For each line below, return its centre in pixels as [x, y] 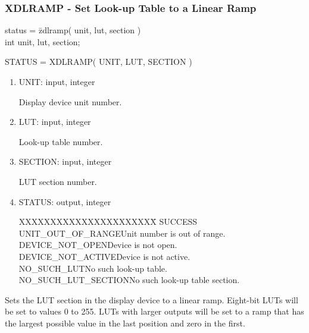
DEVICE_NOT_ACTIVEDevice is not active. [104, 256]
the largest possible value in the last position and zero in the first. [125, 323]
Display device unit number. [70, 101]
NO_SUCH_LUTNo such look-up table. [93, 268]
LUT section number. [58, 181]
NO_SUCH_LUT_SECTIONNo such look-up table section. [129, 280]
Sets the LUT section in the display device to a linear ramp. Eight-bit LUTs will [152, 299]
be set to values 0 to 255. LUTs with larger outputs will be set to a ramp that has [154, 311]
